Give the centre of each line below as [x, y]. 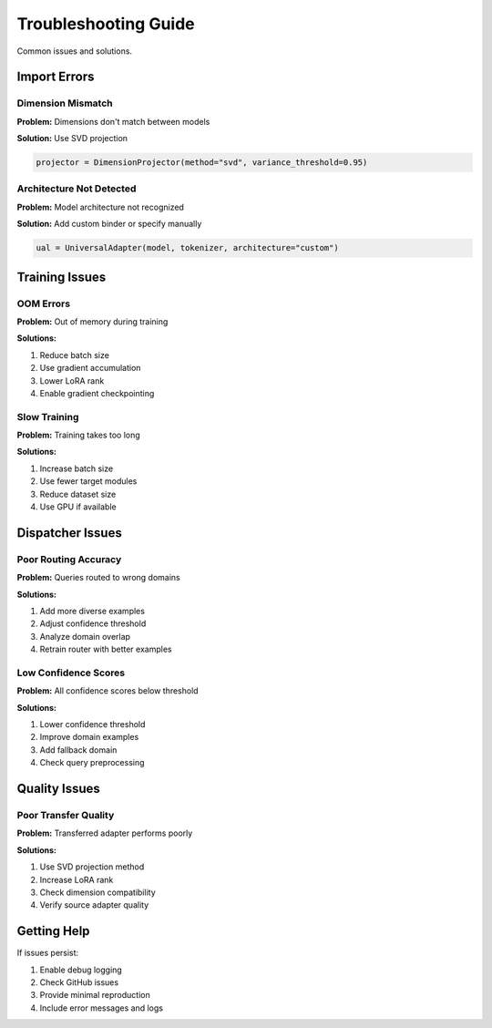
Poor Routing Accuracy [69, 559]
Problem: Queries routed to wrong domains [99, 578]
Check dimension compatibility [97, 892]
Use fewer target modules [88, 481]
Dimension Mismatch [65, 103]
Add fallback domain [78, 750]
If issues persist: [48, 953]
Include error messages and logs [102, 1008]
